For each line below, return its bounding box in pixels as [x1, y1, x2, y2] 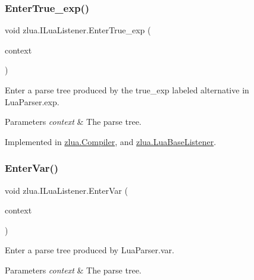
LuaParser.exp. [5, 95, 59, 108]
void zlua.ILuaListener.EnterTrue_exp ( [5, 24, 151, 36]
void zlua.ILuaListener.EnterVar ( [5, 184, 128, 196]
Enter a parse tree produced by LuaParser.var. [5, 244, 174, 256]
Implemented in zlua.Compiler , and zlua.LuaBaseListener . [5, 135, 217, 147]
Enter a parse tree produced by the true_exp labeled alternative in [5, 84, 249, 96]
